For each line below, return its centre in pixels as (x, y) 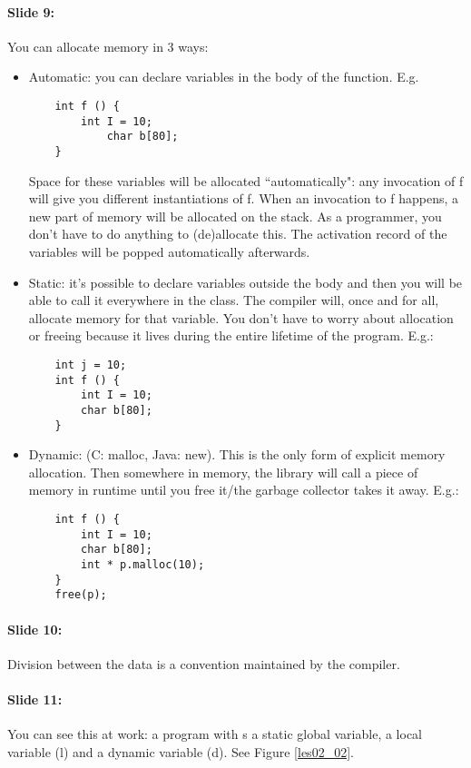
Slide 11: (35, 699)
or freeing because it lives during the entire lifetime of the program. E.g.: (231, 335)
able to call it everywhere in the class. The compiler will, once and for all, (234, 300)
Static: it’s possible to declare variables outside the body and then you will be (245, 282)
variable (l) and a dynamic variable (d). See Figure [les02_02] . (181, 751)
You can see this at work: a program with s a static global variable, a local (215, 734)
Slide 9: (31, 11)
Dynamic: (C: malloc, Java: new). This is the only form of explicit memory (237, 454)
